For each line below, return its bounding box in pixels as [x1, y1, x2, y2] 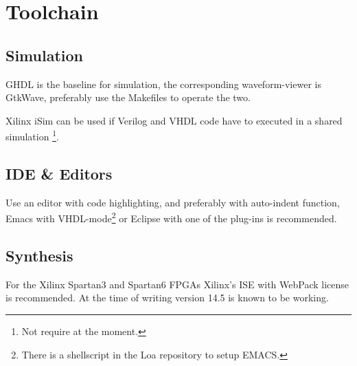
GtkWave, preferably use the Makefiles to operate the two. [5, 90, 251, 105]
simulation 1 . [5, 127, 59, 144]
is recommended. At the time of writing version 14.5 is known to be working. [5, 290, 329, 305]
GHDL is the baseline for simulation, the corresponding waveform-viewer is [5, 76, 321, 91]
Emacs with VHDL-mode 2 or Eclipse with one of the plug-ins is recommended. [5, 209, 337, 226]
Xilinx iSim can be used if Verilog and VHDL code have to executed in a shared [5, 113, 343, 127]
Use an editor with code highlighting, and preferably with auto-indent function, [5, 195, 340, 209]
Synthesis [5, 245, 73, 266]
